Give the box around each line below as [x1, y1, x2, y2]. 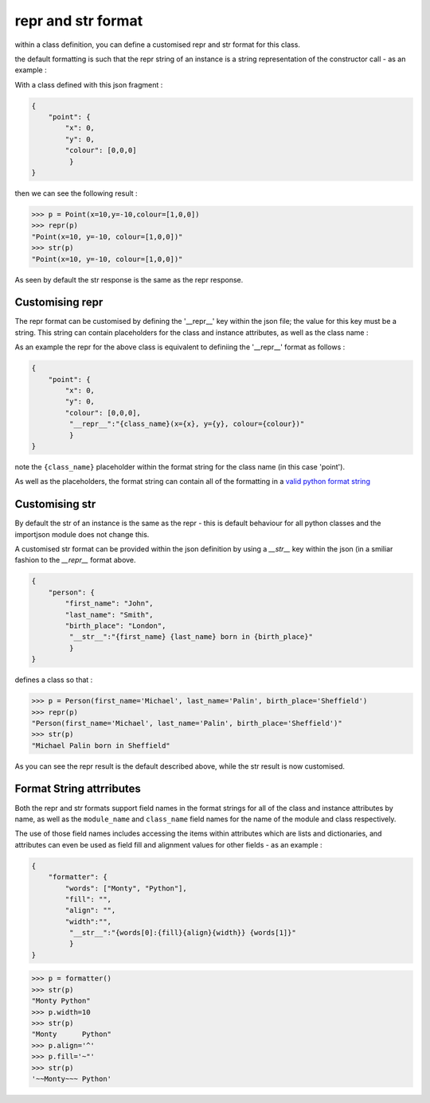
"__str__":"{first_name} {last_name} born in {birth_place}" [68, 633, 314, 641]
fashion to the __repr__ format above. [14, 555, 136, 565]
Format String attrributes [14, 782, 141, 796]
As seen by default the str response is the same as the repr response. [14, 275, 244, 284]
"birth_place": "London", [64, 621, 166, 630]
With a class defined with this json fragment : [14, 80, 163, 89]
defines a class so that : [14, 675, 93, 684]
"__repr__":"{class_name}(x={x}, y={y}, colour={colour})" [68, 419, 305, 429]
